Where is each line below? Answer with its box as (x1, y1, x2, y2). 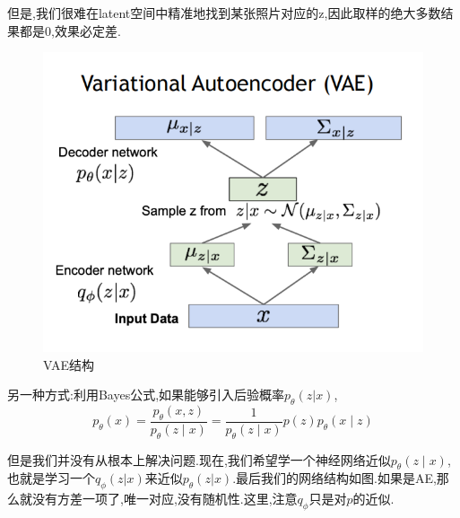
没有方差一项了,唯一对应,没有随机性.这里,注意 (31, 489, 298, 508)
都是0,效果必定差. (19, 21, 121, 40)
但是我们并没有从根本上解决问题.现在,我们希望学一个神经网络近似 (7, 450, 391, 469)
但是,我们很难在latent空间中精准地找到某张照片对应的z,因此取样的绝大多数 (7, 4, 441, 22)
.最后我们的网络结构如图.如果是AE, (232, 469, 437, 487)
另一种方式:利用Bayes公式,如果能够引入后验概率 (7, 385, 285, 404)
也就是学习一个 (7, 469, 95, 487)
